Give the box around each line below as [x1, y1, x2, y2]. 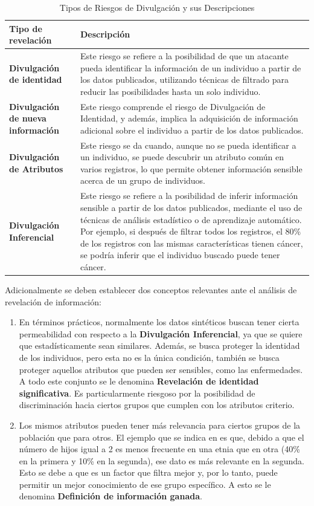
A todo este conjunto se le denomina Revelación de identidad [19, 375, 259, 388]
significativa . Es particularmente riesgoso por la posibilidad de [19, 386, 255, 399]
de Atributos [9, 162, 63, 175]
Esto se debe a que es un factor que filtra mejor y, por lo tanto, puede [19, 466, 278, 479]
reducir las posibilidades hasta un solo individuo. [80, 85, 261, 97]
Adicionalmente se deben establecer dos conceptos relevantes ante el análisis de [5, 283, 297, 296]
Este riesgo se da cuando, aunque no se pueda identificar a [80, 138, 296, 151]
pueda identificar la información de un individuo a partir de [80, 61, 301, 74]
